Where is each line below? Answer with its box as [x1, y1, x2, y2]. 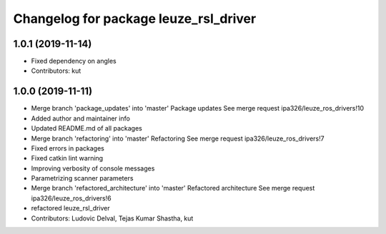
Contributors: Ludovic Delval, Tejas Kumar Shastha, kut [31, 214, 194, 223]
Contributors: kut [31, 66, 81, 75]
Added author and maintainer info [31, 114, 130, 123]
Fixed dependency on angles [31, 57, 117, 66]
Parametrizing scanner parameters [31, 174, 134, 183]
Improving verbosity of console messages [31, 164, 155, 173]
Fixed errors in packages [31, 143, 105, 153]
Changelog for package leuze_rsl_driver [13, 11, 257, 26]
